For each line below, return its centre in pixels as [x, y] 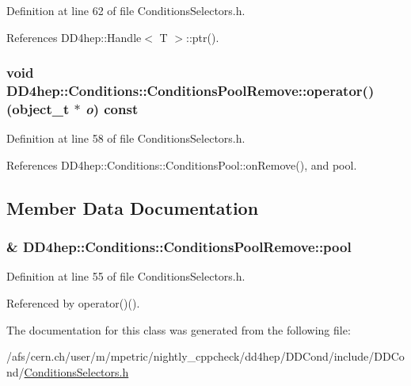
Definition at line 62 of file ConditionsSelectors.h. [126, 10]
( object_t [38, 108]
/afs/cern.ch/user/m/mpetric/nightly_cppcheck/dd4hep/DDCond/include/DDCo [205, 356]
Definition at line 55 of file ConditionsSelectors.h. [126, 276]
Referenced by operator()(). [73, 303]
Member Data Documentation [133, 207]
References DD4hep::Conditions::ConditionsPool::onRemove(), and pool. [182, 164]
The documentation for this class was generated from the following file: [179, 329]
